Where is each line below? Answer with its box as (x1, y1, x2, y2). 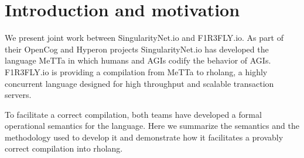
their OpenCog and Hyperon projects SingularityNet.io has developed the (5, 43, 269, 55)
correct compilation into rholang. (5, 142, 123, 155)
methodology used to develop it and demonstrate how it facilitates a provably (5, 131, 283, 143)
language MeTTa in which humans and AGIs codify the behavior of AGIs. (5, 54, 271, 66)
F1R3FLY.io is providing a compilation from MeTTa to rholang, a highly (5, 65, 268, 78)
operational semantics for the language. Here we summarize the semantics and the (5, 120, 299, 132)
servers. (5, 89, 32, 101)
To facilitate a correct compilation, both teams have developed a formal (5, 108, 262, 120)
